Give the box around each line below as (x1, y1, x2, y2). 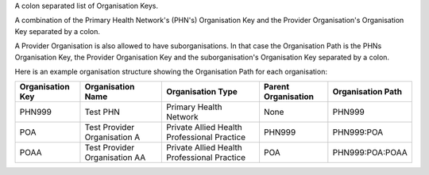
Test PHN (84, 107, 121, 118)
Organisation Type (165, 86, 238, 97)
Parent (263, 82, 290, 93)
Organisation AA (84, 152, 146, 163)
